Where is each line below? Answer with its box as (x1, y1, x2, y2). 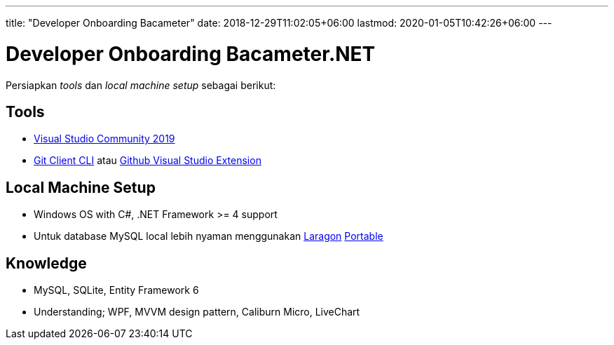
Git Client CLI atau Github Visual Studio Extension (34, 154, 261, 167)
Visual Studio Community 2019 (34, 133, 175, 145)
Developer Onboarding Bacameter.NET (6, 41, 376, 66)
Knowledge (6, 254, 87, 272)
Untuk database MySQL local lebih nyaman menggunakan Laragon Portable (34, 230, 383, 243)
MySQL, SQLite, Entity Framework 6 (34, 284, 199, 297)
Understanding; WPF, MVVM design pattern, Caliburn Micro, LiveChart (34, 306, 360, 318)
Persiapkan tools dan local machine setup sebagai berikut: (6, 79, 276, 91)
